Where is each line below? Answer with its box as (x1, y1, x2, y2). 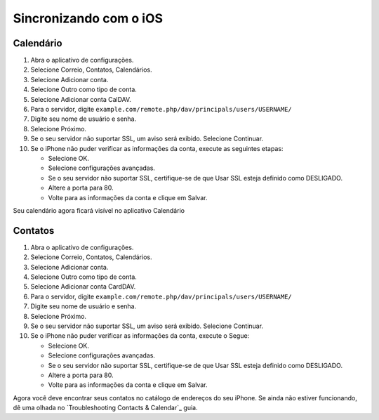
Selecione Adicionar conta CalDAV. (30, 95, 131, 103)
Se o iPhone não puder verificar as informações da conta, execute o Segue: (30, 332, 250, 340)
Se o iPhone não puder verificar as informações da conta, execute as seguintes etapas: (30, 144, 284, 152)
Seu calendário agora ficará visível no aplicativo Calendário (13, 206, 185, 214)
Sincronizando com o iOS (13, 11, 164, 26)
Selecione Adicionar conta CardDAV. (30, 282, 136, 291)
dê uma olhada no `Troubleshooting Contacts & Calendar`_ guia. (13, 404, 198, 412)
